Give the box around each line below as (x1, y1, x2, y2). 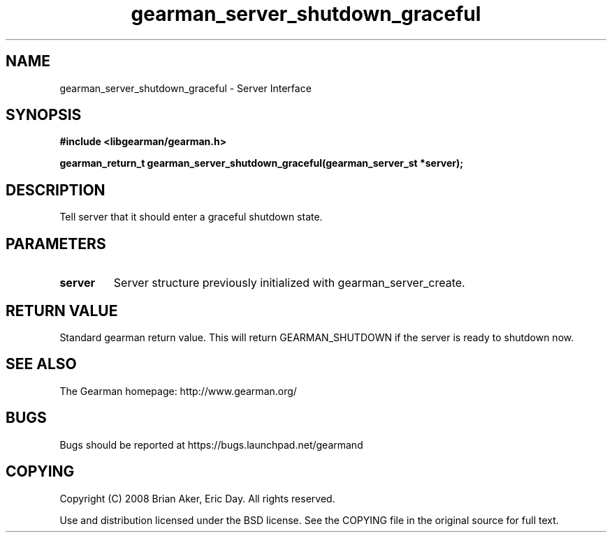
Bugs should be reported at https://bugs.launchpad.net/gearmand (59, 438, 363, 451)
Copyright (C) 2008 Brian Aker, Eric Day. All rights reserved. (59, 492, 335, 505)
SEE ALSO (6, 355, 77, 373)
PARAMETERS (6, 234, 106, 253)
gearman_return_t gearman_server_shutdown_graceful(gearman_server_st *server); (59, 157, 464, 170)
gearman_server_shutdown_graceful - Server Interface (59, 82, 312, 94)
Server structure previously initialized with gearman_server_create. (113, 276, 465, 290)
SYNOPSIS (6, 106, 82, 124)
